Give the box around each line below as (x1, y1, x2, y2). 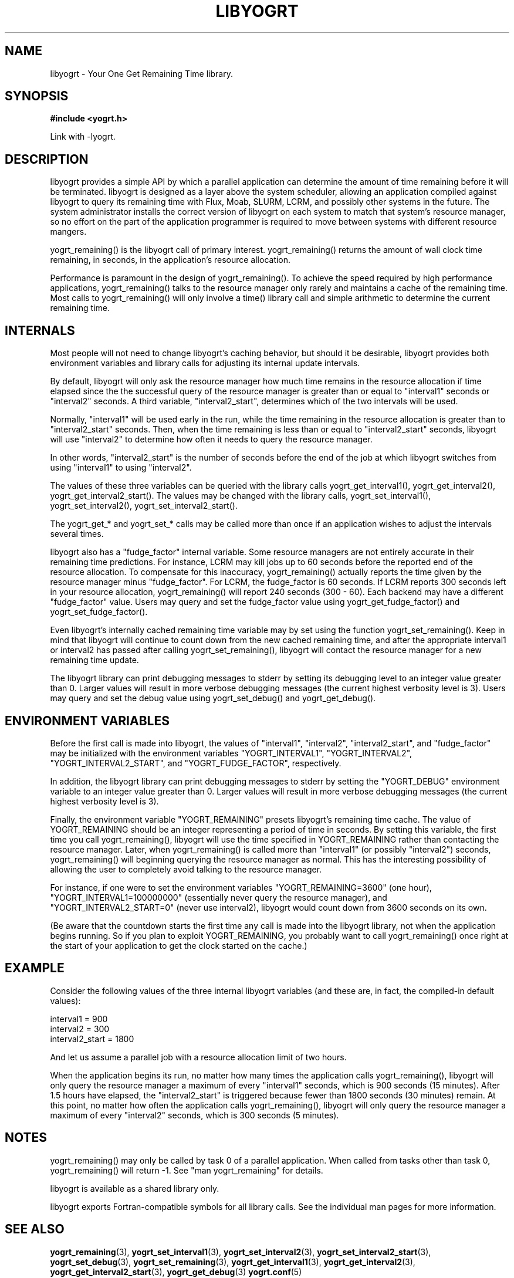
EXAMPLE (5, 961, 65, 976)
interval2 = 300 (50, 1023, 110, 1034)
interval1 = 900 (50, 1013, 108, 1024)
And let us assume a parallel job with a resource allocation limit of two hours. (50, 1052, 347, 1062)
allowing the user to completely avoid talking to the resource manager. (50, 864, 322, 874)
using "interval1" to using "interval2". (50, 462, 192, 473)
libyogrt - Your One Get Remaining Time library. (50, 68, 233, 79)
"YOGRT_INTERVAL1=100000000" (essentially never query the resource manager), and (50, 892, 387, 902)
